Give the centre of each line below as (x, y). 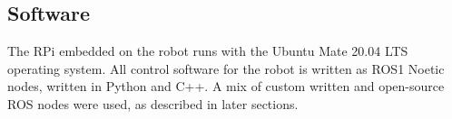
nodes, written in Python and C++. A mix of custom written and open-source (226, 86)
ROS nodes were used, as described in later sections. (153, 103)
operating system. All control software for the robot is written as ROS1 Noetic (226, 68)
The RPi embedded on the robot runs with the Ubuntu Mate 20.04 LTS (208, 51)
